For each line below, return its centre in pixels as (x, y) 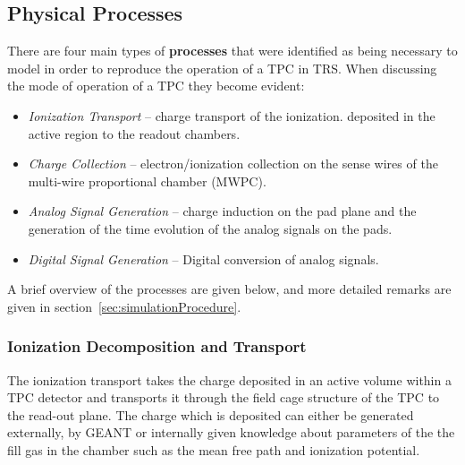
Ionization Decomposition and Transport (157, 346)
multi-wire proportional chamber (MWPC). (147, 181)
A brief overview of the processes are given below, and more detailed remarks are (229, 289)
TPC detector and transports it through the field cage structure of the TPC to (224, 397)
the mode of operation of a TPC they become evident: (156, 86)
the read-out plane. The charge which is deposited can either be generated (211, 414)
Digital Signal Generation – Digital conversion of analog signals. (203, 258)
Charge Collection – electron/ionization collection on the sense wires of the (233, 164)
